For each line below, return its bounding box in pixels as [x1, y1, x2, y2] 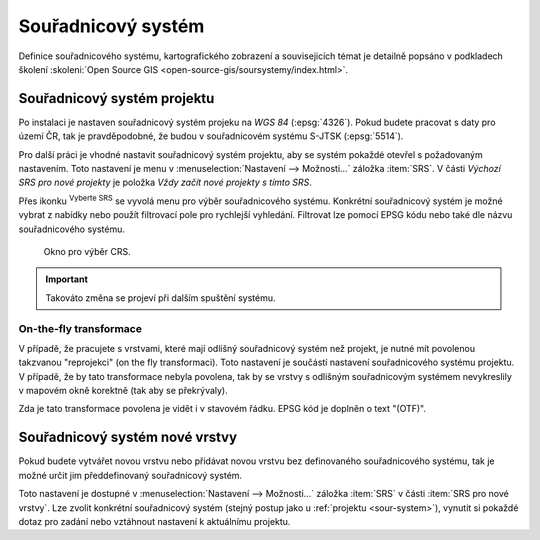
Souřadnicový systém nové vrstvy [18, 429, 238, 446]
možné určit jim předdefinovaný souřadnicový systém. [18, 469, 243, 481]
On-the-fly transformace [18, 321, 142, 335]
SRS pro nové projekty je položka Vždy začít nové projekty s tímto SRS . [18, 176, 312, 189]
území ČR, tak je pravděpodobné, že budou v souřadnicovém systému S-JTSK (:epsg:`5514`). [18, 130, 404, 142]
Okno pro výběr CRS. [43, 245, 131, 257]
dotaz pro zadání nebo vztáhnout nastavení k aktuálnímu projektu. [18, 515, 291, 527]
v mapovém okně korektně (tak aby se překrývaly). [18, 385, 229, 397]
